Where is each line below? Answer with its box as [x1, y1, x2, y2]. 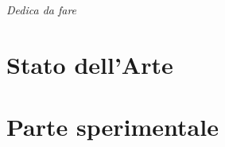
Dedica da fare [6, 2, 77, 17]
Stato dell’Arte [6, 48, 173, 80]
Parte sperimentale [6, 110, 219, 143]
